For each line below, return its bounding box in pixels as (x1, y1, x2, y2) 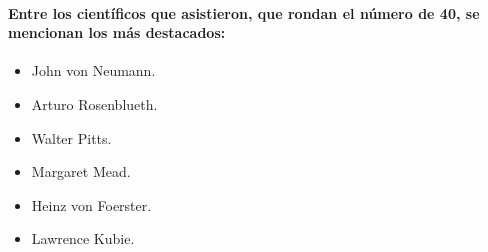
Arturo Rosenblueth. (31, 93, 158, 114)
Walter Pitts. (31, 127, 112, 148)
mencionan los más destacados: (8, 22, 226, 43)
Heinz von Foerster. (31, 194, 152, 215)
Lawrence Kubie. (31, 228, 135, 249)
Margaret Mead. (31, 161, 131, 182)
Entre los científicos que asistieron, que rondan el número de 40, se (8, 2, 480, 23)
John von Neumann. (31, 60, 156, 81)
